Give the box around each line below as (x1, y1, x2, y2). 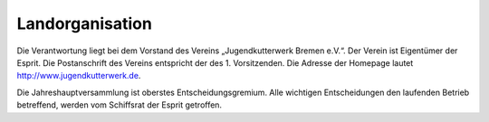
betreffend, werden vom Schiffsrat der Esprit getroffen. (16, 99, 222, 110)
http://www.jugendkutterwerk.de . (16, 70, 141, 81)
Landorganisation (16, 14, 153, 33)
